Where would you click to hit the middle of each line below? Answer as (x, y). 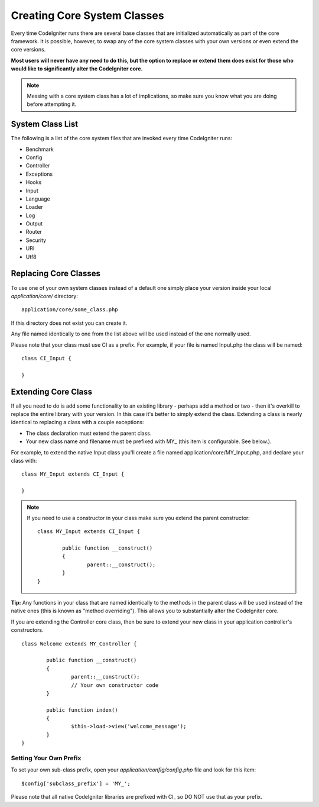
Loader (35, 207)
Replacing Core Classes (56, 274)
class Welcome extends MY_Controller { (79, 644)
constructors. (27, 630)
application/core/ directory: (44, 296)
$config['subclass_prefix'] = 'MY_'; (76, 783)
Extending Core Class (52, 391)
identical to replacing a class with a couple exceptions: (77, 422)
